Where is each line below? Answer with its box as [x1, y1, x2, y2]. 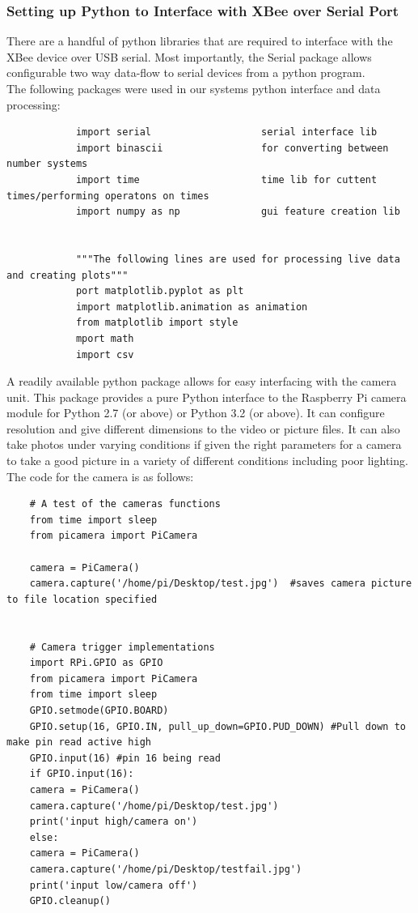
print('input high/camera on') [29, 816, 198, 828]
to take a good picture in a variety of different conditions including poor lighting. [6, 452, 408, 469]
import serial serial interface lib [75, 126, 378, 139]
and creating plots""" [6, 269, 129, 281]
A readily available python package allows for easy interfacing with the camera [6, 373, 397, 390]
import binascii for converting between [75, 142, 389, 154]
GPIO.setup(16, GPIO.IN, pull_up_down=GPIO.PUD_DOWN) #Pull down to [29, 720, 406, 732]
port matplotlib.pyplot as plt [75, 285, 244, 297]
